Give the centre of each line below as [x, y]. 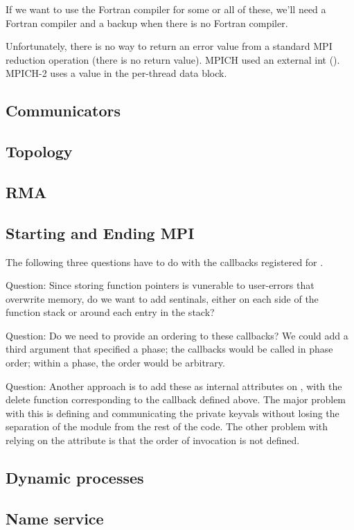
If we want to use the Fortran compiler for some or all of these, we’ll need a [166, 9]
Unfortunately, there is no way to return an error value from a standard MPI [169, 46]
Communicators [63, 111]
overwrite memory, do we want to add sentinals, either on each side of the [162, 298]
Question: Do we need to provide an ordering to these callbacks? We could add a [177, 335]
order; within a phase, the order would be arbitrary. [115, 363]
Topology [39, 151]
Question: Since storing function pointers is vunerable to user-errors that [160, 285]
